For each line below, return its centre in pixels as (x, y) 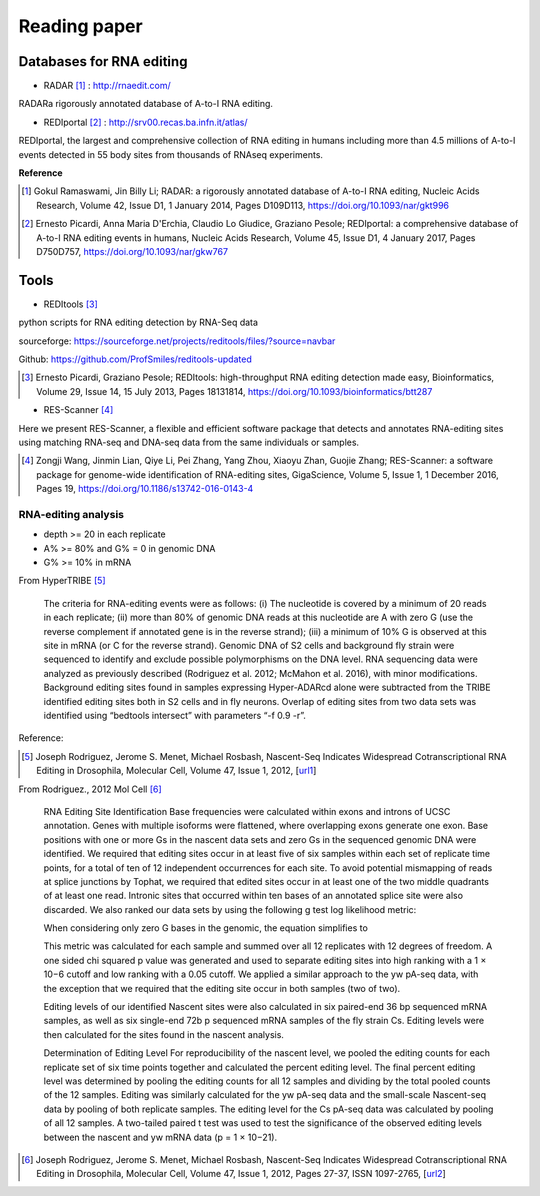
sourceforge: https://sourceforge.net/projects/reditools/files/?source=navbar (177, 341)
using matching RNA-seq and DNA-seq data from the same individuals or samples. (189, 442)
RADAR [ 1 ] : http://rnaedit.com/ (107, 86)
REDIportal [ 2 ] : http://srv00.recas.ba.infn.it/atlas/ (146, 122)
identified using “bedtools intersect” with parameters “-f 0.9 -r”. (175, 715)
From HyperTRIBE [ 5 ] (62, 581)
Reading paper (81, 26)
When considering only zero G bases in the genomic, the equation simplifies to (206, 928)
